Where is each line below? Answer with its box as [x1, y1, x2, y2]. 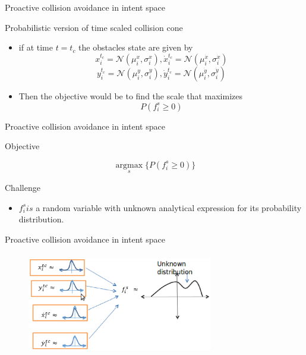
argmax [115, 161, 143, 169]
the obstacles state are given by [78, 41, 193, 54]
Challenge [5, 181, 40, 193]
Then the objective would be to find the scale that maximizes [18, 90, 242, 102]
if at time [18, 41, 53, 54]
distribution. [18, 213, 64, 225]
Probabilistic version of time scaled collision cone [5, 21, 183, 33]
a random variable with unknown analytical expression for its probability [36, 201, 302, 213]
